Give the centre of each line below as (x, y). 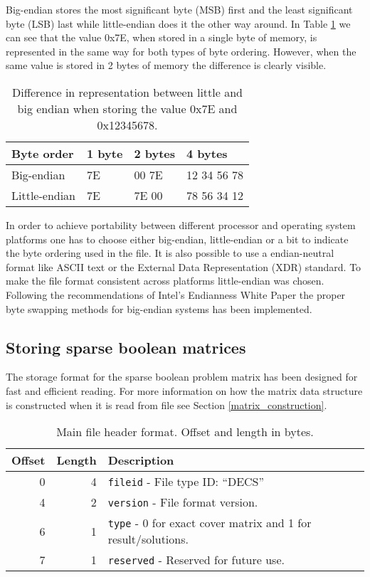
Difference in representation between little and (127, 92)
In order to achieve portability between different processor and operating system (181, 224)
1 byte (105, 153)
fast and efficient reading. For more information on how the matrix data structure (184, 390)
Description (141, 460)
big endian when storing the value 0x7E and (127, 108)
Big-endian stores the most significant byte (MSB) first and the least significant (179, 9)
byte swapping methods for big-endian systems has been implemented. (159, 308)
